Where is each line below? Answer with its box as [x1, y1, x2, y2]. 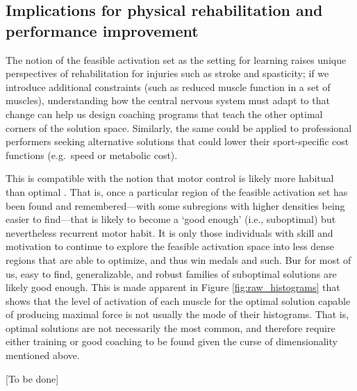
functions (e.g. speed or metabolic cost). [6, 147, 178, 162]
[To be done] [6, 371, 59, 385]
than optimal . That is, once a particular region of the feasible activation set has [6, 184, 348, 199]
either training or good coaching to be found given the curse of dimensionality [6, 334, 338, 349]
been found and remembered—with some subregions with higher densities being [6, 198, 345, 213]
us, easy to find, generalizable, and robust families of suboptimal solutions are [6, 266, 337, 281]
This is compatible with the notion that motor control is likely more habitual [6, 171, 334, 185]
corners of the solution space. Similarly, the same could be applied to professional [6, 120, 352, 135]
